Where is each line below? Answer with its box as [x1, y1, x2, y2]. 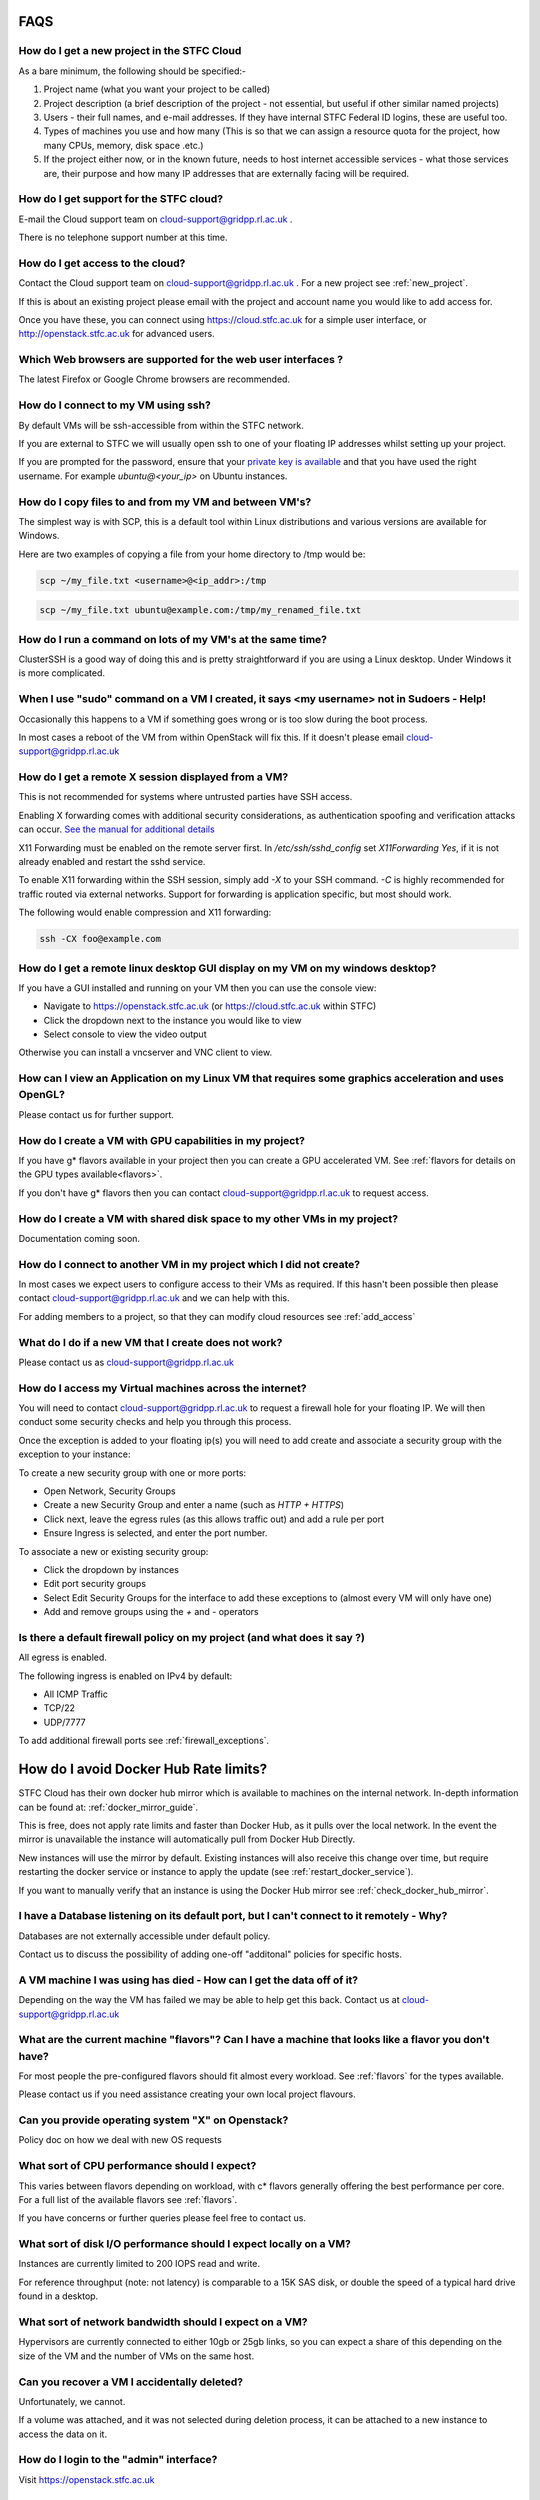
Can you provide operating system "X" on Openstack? [18, 2113, 289, 2127]
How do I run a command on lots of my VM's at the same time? [18, 632, 327, 646]
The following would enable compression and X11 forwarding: [18, 906, 272, 919]
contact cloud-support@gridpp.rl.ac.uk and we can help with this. [18, 1292, 290, 1304]
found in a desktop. [18, 2290, 99, 2302]
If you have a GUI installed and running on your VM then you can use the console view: [18, 981, 377, 994]
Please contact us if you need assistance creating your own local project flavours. [18, 2088, 357, 2100]
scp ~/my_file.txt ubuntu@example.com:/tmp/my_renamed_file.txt [39, 605, 362, 616]
